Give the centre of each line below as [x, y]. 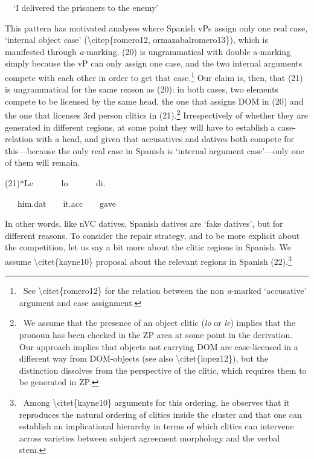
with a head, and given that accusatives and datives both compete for [165, 139]
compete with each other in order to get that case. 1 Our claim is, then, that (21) [154, 76]
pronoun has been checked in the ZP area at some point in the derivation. [156, 335]
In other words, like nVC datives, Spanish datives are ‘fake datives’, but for [144, 223]
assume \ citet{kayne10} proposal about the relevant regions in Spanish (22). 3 [148, 260]
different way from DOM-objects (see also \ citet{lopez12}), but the [144, 358]
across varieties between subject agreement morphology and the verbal [149, 438]
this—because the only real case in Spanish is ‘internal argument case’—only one [155, 150]
